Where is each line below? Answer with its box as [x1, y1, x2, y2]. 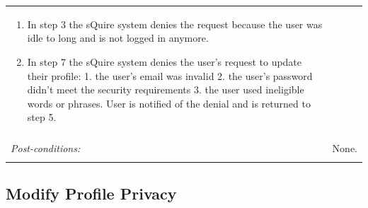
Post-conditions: [11, 141, 81, 156]
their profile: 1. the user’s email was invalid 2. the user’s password [27, 68, 313, 83]
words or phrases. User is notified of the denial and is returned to [27, 96, 311, 110]
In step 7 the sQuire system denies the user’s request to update [27, 54, 302, 69]
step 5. [27, 110, 57, 125]
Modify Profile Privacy [6, 183, 177, 204]
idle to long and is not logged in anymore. [27, 30, 209, 45]
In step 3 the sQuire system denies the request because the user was [27, 16, 323, 31]
